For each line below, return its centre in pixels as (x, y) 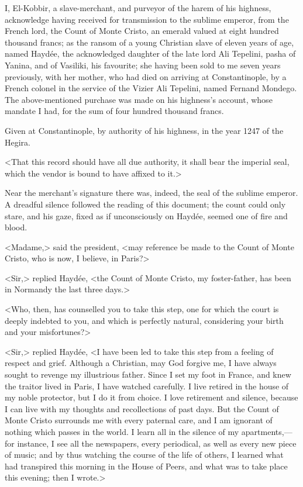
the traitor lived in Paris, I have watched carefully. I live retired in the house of (147, 386)
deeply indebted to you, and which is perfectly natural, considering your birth (144, 320)
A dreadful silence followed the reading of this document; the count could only (145, 204)
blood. (16, 227)
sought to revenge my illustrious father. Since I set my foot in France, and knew (148, 374)
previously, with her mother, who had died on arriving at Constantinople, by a (146, 76)
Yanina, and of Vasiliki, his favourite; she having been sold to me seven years (143, 65)
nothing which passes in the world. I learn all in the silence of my (122, 431)
